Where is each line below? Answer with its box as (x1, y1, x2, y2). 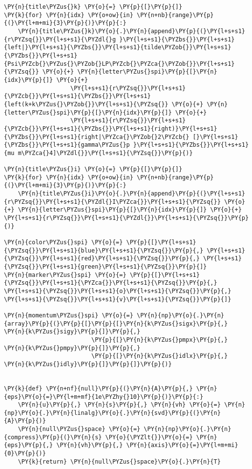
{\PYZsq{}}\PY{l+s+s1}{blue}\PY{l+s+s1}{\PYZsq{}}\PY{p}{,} (4, 247, 204, 254)
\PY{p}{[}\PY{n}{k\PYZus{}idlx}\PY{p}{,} (91, 352, 228, 360)
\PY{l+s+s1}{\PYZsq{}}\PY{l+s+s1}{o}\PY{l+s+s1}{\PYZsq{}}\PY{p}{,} (4, 287, 231, 294)
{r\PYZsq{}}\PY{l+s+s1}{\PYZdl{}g (4, 36, 116, 43)
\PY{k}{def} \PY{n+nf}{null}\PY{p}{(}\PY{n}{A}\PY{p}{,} (4, 385, 193, 392)
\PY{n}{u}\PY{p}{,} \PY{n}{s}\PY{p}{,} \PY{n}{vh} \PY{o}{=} (18, 401, 221, 409)
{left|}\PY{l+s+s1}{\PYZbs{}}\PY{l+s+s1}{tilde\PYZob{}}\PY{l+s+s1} (4, 44, 231, 51)
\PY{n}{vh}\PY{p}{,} (56, 442, 123, 449)
